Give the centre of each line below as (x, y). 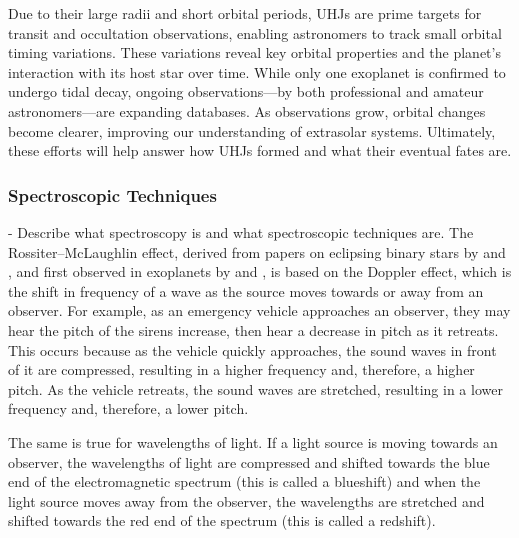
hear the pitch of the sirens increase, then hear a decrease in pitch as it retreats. (253, 329)
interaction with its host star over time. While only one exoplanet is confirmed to (257, 71)
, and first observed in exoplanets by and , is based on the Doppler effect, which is (260, 271)
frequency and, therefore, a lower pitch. (128, 408)
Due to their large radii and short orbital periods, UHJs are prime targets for (245, 13)
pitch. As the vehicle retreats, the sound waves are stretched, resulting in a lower (255, 388)
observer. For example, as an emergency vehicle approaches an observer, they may (259, 310)
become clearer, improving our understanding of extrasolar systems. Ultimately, (252, 130)
